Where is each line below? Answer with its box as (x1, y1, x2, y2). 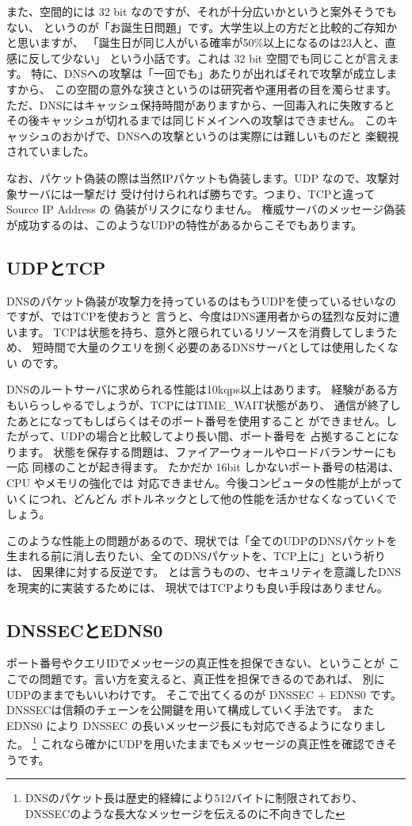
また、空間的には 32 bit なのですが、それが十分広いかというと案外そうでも (6, 3, 397, 19)
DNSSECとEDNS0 (6, 617, 163, 642)
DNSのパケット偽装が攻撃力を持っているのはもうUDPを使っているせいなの (6, 292, 396, 309)
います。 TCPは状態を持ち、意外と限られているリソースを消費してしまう (6, 323, 387, 340)
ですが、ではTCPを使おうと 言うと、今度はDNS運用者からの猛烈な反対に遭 (6, 308, 400, 325)
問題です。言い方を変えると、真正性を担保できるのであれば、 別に (39, 670, 385, 686)
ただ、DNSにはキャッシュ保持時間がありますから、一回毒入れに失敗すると (6, 96, 395, 113)
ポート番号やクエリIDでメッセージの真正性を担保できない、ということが (6, 655, 385, 671)
